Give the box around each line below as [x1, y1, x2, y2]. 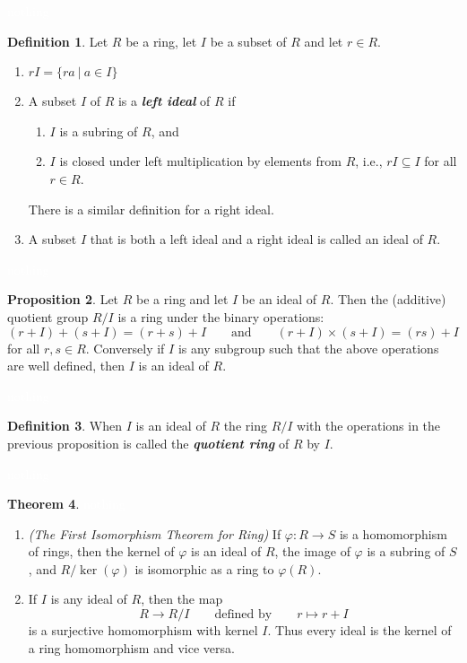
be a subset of [210, 31, 287, 50]
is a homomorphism [339, 524, 447, 543]
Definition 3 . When [7, 416, 122, 435]
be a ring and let [136, 290, 229, 309]
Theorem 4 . [7, 494, 80, 513]
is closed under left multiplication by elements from [59, 152, 342, 170]
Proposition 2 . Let [7, 290, 119, 309]
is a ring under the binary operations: [117, 307, 324, 326]
